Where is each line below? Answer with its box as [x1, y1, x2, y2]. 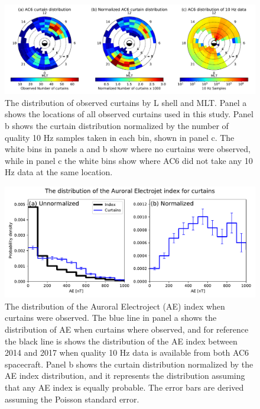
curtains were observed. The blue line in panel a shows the [5, 311, 217, 324]
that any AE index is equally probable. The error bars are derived [5, 381, 244, 394]
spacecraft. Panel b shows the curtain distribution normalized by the [5, 358, 253, 370]
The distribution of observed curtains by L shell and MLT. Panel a [5, 96, 247, 108]
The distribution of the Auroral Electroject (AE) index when [5, 299, 225, 312]
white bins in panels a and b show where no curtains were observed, [5, 143, 251, 155]
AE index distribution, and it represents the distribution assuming [5, 369, 245, 382]
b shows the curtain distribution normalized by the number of [5, 119, 229, 131]
